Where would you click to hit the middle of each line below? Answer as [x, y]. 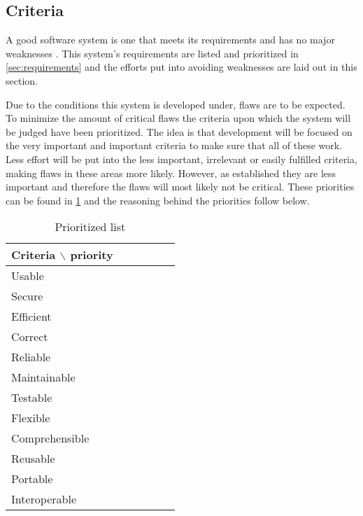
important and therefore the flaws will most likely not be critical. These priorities [180, 187]
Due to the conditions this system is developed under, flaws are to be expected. [176, 104]
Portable [32, 479]
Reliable [31, 357]
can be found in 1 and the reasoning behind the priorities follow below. [158, 200]
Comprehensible [50, 438]
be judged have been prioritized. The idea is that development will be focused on [179, 131]
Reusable [33, 459]
